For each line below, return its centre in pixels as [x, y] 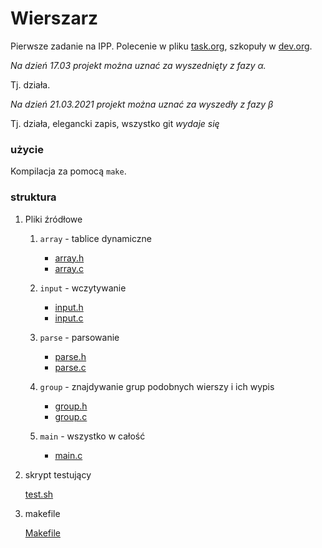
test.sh [39, 494]
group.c [71, 416]
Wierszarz [54, 18]
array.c [69, 268]
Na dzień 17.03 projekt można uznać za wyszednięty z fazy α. [138, 65]
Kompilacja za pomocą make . [68, 171]
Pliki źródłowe [53, 219]
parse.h [70, 356]
